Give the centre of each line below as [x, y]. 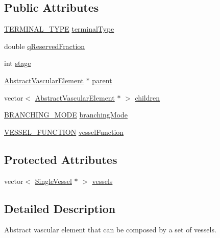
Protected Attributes [61, 159]
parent [102, 80]
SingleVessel [53, 181]
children [148, 97]
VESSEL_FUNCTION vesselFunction [64, 132]
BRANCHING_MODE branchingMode [66, 115]
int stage [18, 63]
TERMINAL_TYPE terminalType [59, 29]
